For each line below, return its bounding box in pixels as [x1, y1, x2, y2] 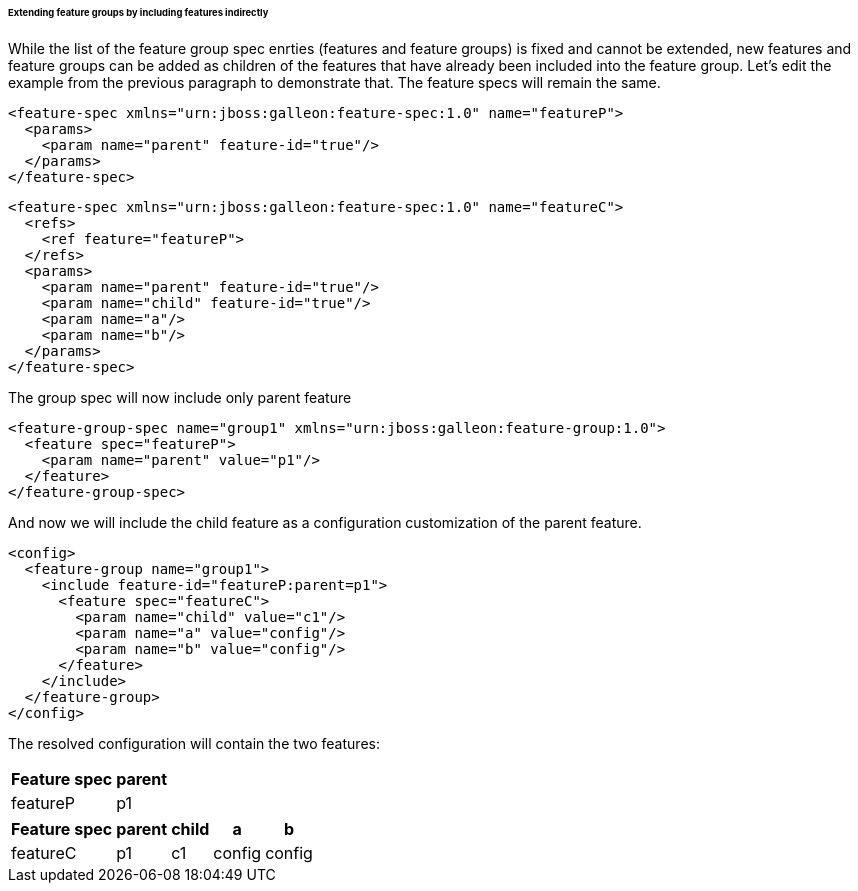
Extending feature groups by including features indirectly [8, 7, 269, 18]
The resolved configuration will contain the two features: [8, 734, 380, 752]
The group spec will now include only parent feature [8, 388, 352, 406]
